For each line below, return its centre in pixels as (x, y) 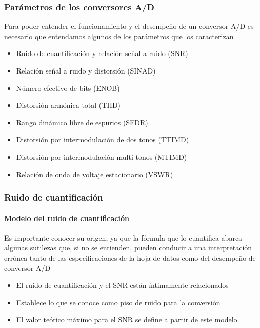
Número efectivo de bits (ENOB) (68, 88)
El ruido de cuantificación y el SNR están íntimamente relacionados (122, 285)
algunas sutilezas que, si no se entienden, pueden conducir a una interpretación (128, 248)
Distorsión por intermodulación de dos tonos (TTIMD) (103, 140)
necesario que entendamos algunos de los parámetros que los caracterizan (119, 36)
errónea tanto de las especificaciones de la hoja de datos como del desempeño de (130, 257)
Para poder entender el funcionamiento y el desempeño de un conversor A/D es (129, 26)
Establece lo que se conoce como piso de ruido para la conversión (118, 302)
